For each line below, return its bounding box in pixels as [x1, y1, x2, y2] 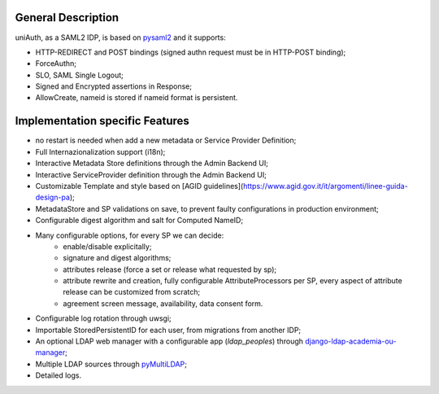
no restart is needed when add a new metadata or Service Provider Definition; [35, 135, 297, 146]
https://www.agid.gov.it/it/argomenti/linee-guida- [242, 181, 408, 190]
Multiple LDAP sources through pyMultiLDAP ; [35, 359, 187, 369]
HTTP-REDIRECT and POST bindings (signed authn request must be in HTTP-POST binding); [35, 47, 346, 57]
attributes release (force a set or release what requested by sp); [63, 265, 277, 274]
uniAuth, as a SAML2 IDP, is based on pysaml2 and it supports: [15, 33, 227, 42]
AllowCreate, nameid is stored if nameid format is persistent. [35, 93, 238, 103]
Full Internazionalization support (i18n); [35, 147, 166, 156]
